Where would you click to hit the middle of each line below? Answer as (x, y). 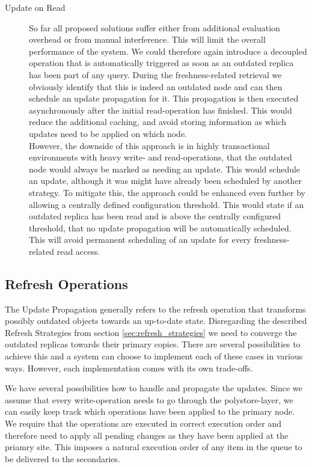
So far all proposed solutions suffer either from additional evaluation (154, 27)
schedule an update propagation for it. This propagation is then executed (164, 98)
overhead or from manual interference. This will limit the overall (147, 39)
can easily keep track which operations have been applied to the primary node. (150, 411)
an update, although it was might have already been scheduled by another (166, 181)
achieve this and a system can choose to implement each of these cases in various (154, 356)
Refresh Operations (66, 283)
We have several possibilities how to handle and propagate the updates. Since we (154, 388)
